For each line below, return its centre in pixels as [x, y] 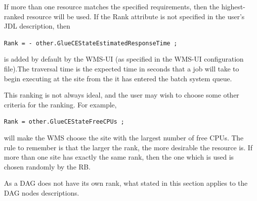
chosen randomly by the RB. [47, 166]
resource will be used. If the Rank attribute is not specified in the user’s [135, 16]
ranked [14, 16]
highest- [233, 6]
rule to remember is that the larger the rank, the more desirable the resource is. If [128, 147]
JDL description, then [37, 26]
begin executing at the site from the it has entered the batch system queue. [118, 78]
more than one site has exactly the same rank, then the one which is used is [119, 157]
